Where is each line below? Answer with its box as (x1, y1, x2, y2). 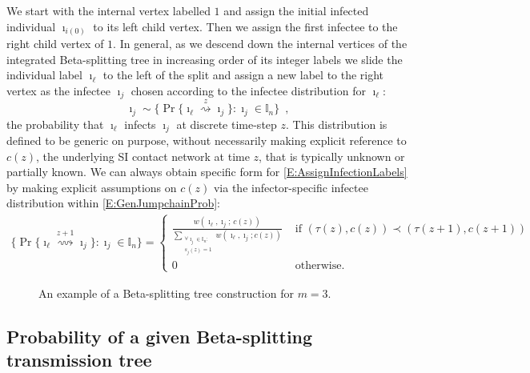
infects (124, 115, 156, 132)
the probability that (6, 115, 104, 132)
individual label (6, 66, 82, 83)
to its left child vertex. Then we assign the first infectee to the (93, 18, 398, 34)
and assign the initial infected (223, 2, 369, 18)
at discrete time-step (176, 115, 277, 132)
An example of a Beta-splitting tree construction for (38, 284, 294, 301)
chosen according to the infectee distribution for (130, 82, 366, 98)
